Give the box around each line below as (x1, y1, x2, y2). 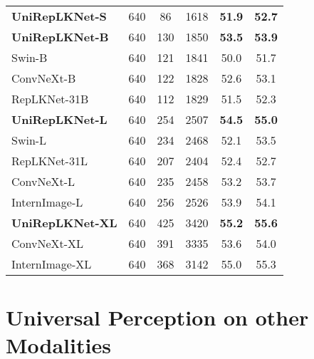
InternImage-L (11, 194, 83, 210)
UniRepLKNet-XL (11, 214, 117, 231)
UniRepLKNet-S (11, 8, 107, 24)
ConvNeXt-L (11, 173, 75, 189)
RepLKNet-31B (11, 90, 89, 107)
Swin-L (11, 132, 47, 148)
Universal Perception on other (6, 303, 309, 332)
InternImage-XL (11, 256, 92, 272)
